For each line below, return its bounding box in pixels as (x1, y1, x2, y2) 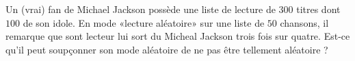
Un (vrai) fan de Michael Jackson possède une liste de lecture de (5, 2, 276, 16)
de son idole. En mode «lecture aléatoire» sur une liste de (23, 15, 265, 29)
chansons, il (280, 15, 329, 29)
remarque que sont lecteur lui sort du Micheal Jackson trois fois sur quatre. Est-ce (5, 29, 350, 43)
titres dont (296, 2, 341, 16)
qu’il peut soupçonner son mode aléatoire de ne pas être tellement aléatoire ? (5, 42, 328, 56)
